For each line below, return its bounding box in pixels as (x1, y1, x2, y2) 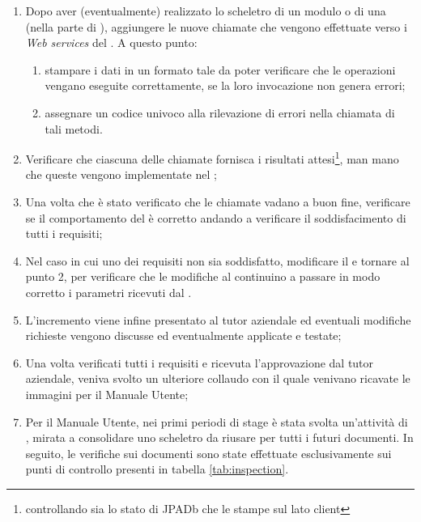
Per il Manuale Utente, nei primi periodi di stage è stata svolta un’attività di (25, 413, 408, 430)
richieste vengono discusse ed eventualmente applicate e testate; (25, 327, 342, 344)
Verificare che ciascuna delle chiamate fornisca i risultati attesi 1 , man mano (25, 148, 399, 167)
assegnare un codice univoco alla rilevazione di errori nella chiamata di (45, 104, 395, 121)
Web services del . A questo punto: (25, 34, 198, 51)
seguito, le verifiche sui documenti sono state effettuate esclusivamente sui (25, 444, 392, 461)
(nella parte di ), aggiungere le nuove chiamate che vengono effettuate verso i (25, 18, 407, 35)
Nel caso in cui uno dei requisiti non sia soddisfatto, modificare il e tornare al (25, 252, 410, 269)
